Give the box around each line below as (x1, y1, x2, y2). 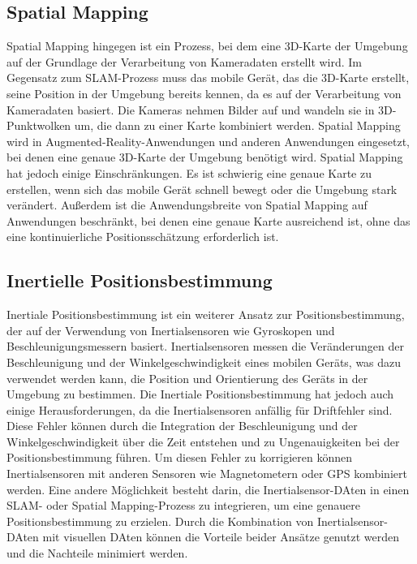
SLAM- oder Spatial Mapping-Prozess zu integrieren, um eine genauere (6, 497, 360, 514)
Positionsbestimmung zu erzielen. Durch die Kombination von (6, 512, 314, 529)
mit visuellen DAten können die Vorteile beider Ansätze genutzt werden (42, 528, 400, 545)
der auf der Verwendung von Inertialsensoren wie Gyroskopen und (6, 321, 335, 338)
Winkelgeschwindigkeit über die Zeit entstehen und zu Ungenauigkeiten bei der (6, 433, 400, 450)
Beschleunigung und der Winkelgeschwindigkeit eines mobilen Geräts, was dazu (6, 353, 402, 370)
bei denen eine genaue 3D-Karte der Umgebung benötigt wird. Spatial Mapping (6, 149, 403, 166)
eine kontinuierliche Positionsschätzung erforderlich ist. (6, 228, 279, 245)
